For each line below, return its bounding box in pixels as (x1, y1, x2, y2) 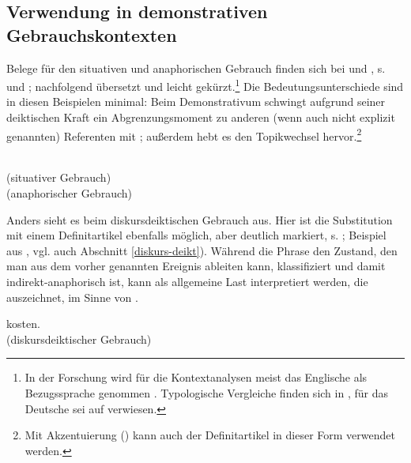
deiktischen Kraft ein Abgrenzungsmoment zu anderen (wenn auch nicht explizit (6, 109, 395, 126)
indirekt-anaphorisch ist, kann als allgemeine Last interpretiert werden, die (6, 273, 368, 290)
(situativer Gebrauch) (6, 169, 111, 186)
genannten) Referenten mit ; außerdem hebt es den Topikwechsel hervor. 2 (6, 125, 362, 144)
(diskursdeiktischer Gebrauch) (6, 330, 152, 347)
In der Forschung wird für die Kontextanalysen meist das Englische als (25, 369, 368, 386)
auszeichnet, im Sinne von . (6, 288, 138, 305)
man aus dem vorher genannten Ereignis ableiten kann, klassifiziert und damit (6, 258, 386, 274)
